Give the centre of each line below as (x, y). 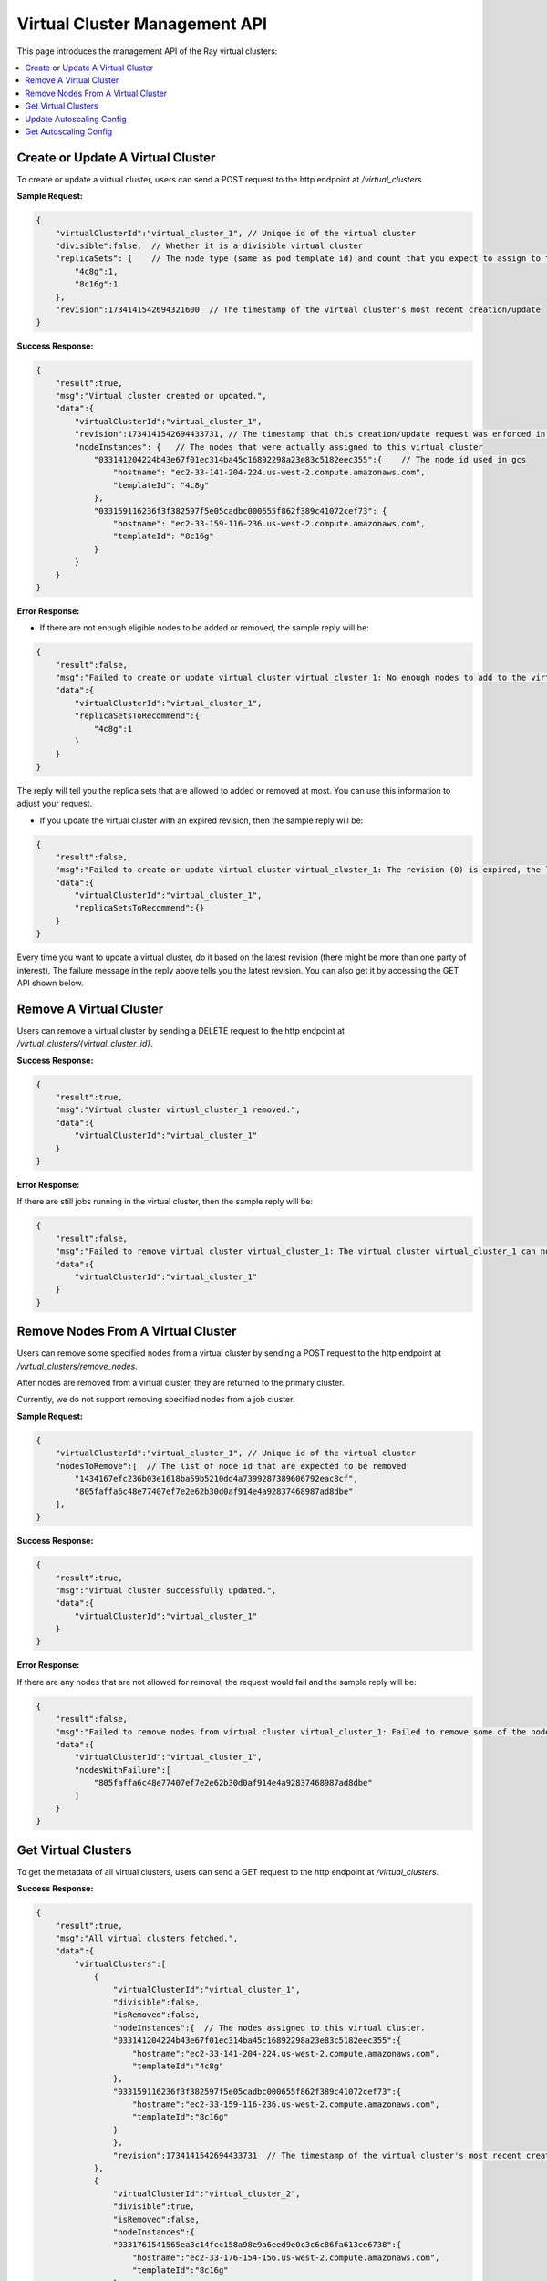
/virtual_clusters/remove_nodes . (77, 1366)
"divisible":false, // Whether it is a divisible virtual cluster (209, 245)
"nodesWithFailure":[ (123, 1770)
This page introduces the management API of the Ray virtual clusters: (147, 51)
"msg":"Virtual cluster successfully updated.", (166, 1590)
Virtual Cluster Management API (142, 24)
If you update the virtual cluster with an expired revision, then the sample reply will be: (201, 820)
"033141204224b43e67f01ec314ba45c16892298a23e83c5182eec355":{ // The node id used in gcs (310, 459)
